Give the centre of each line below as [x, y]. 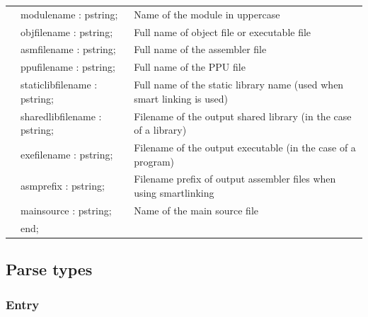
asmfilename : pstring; [68, 49]
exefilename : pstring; [67, 154]
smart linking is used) [181, 98]
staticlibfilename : [59, 85]
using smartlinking [174, 193]
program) [154, 161]
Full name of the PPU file [190, 67]
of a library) [160, 130]
